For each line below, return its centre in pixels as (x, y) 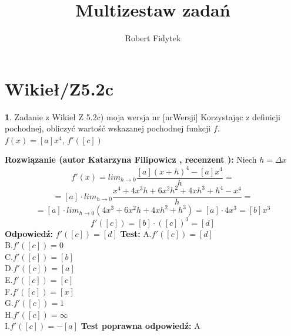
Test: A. (136, 233)
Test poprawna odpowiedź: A (141, 326)
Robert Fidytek (153, 38)
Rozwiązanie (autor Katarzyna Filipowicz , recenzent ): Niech (131, 159)
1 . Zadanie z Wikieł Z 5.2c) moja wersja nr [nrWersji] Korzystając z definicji (143, 116)
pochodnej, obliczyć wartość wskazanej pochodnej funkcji (108, 128)
